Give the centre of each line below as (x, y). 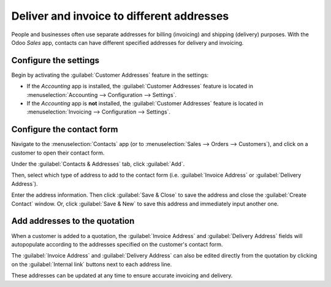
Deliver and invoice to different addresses (120, 16)
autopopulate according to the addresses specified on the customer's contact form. (117, 244)
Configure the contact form (65, 130)
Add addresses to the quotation (73, 221)
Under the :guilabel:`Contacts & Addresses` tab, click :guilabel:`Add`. (98, 164)
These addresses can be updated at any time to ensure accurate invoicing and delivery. (122, 275)
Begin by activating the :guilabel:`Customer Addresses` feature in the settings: (110, 75)
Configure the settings (55, 60)
